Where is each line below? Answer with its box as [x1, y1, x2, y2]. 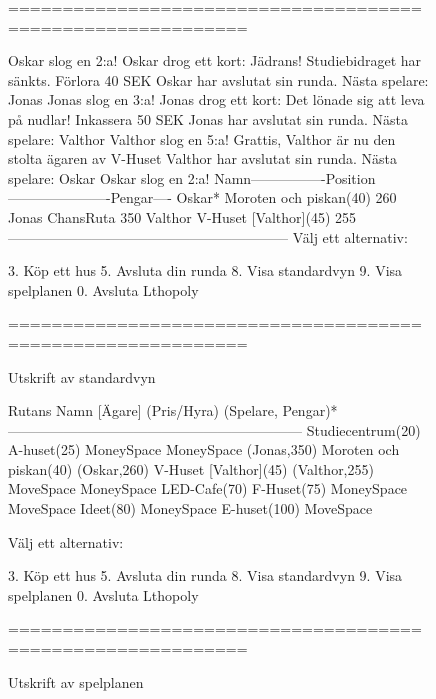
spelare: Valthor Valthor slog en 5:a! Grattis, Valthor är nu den [8, 128, 396, 149]
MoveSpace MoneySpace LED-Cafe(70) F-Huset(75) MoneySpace [8, 478, 408, 499]
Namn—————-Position [214, 167, 376, 188]
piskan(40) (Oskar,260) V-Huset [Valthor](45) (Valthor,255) [8, 458, 374, 479]
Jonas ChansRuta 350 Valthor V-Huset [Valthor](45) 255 [8, 206, 356, 227]
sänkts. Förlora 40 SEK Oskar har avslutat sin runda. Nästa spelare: [8, 69, 429, 90]
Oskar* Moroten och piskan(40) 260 [176, 187, 397, 208]
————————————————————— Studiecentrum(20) [8, 419, 421, 440]
